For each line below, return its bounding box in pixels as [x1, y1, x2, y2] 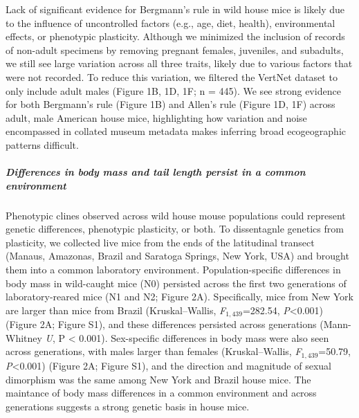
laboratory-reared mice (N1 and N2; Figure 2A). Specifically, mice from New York [6, 289, 353, 304]
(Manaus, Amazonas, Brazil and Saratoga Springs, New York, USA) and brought [6, 248, 349, 263]
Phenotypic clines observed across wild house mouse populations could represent [6, 208, 346, 222]
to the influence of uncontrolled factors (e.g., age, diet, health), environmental [6, 15, 335, 30]
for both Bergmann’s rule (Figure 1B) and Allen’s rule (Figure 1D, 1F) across [6, 97, 335, 111]
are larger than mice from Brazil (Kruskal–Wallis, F [6, 302, 226, 317]
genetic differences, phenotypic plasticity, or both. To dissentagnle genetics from [6, 221, 344, 236]
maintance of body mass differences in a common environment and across [6, 385, 317, 400]
